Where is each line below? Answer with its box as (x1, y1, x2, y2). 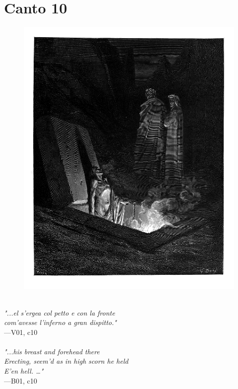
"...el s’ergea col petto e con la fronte (4, 307, 115, 318)
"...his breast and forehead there (4, 346, 100, 356)
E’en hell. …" (4, 366, 44, 376)
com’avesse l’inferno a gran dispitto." (4, 317, 117, 327)
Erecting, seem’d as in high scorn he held (4, 356, 128, 366)
